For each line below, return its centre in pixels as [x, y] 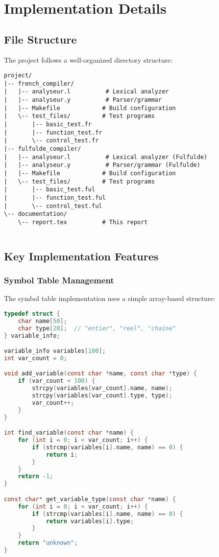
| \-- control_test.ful [53, 206]
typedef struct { [32, 313]
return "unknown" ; [48, 543]
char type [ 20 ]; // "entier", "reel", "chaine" [97, 328]
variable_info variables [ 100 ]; [55, 351]
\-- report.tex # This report [83, 222]
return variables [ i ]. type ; [90, 521]
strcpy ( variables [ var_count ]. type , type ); [102, 396]
